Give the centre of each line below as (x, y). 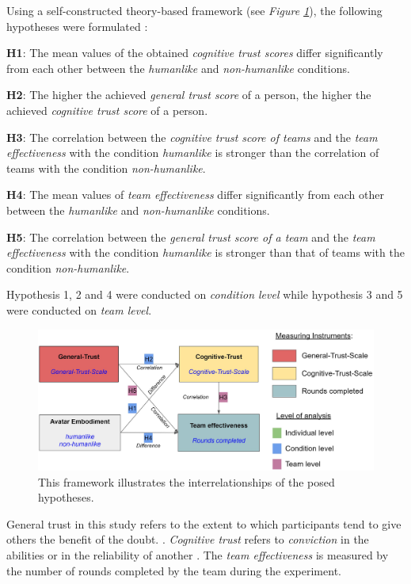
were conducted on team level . (79, 309)
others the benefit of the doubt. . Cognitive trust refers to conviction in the (188, 539)
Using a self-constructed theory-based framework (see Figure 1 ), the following (194, 10)
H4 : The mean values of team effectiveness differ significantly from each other (195, 195)
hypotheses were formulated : (77, 26)
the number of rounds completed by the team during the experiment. (174, 570)
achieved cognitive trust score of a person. (107, 110)
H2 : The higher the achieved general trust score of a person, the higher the (189, 95)
